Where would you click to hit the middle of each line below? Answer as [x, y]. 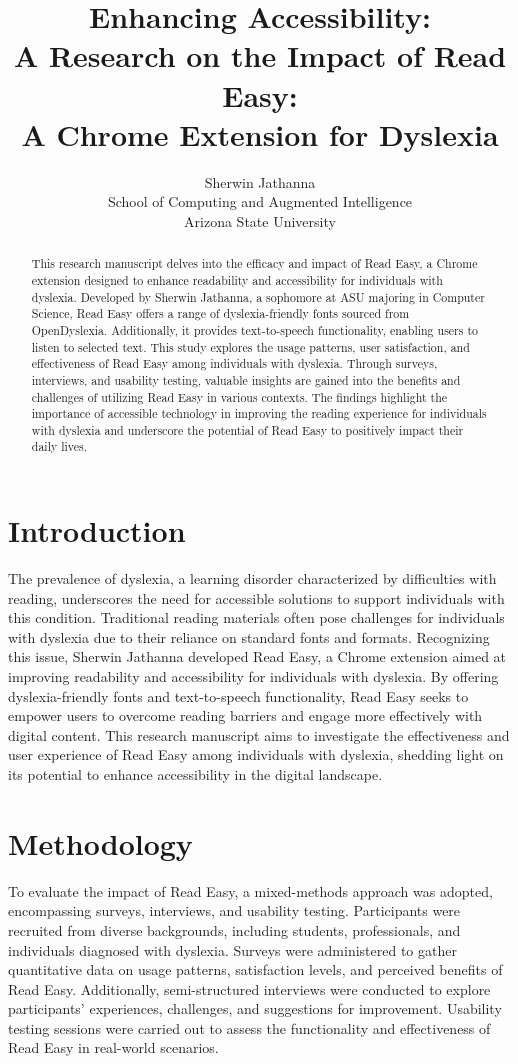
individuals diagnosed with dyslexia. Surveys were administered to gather [232, 949]
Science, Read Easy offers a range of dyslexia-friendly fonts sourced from [220, 313]
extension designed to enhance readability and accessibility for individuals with [237, 279]
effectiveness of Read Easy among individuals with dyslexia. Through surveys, [234, 363]
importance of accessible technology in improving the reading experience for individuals [259, 413]
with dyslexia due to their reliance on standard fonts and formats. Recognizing [249, 636]
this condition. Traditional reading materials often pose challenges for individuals [256, 617]
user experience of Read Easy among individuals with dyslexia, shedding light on [256, 754]
